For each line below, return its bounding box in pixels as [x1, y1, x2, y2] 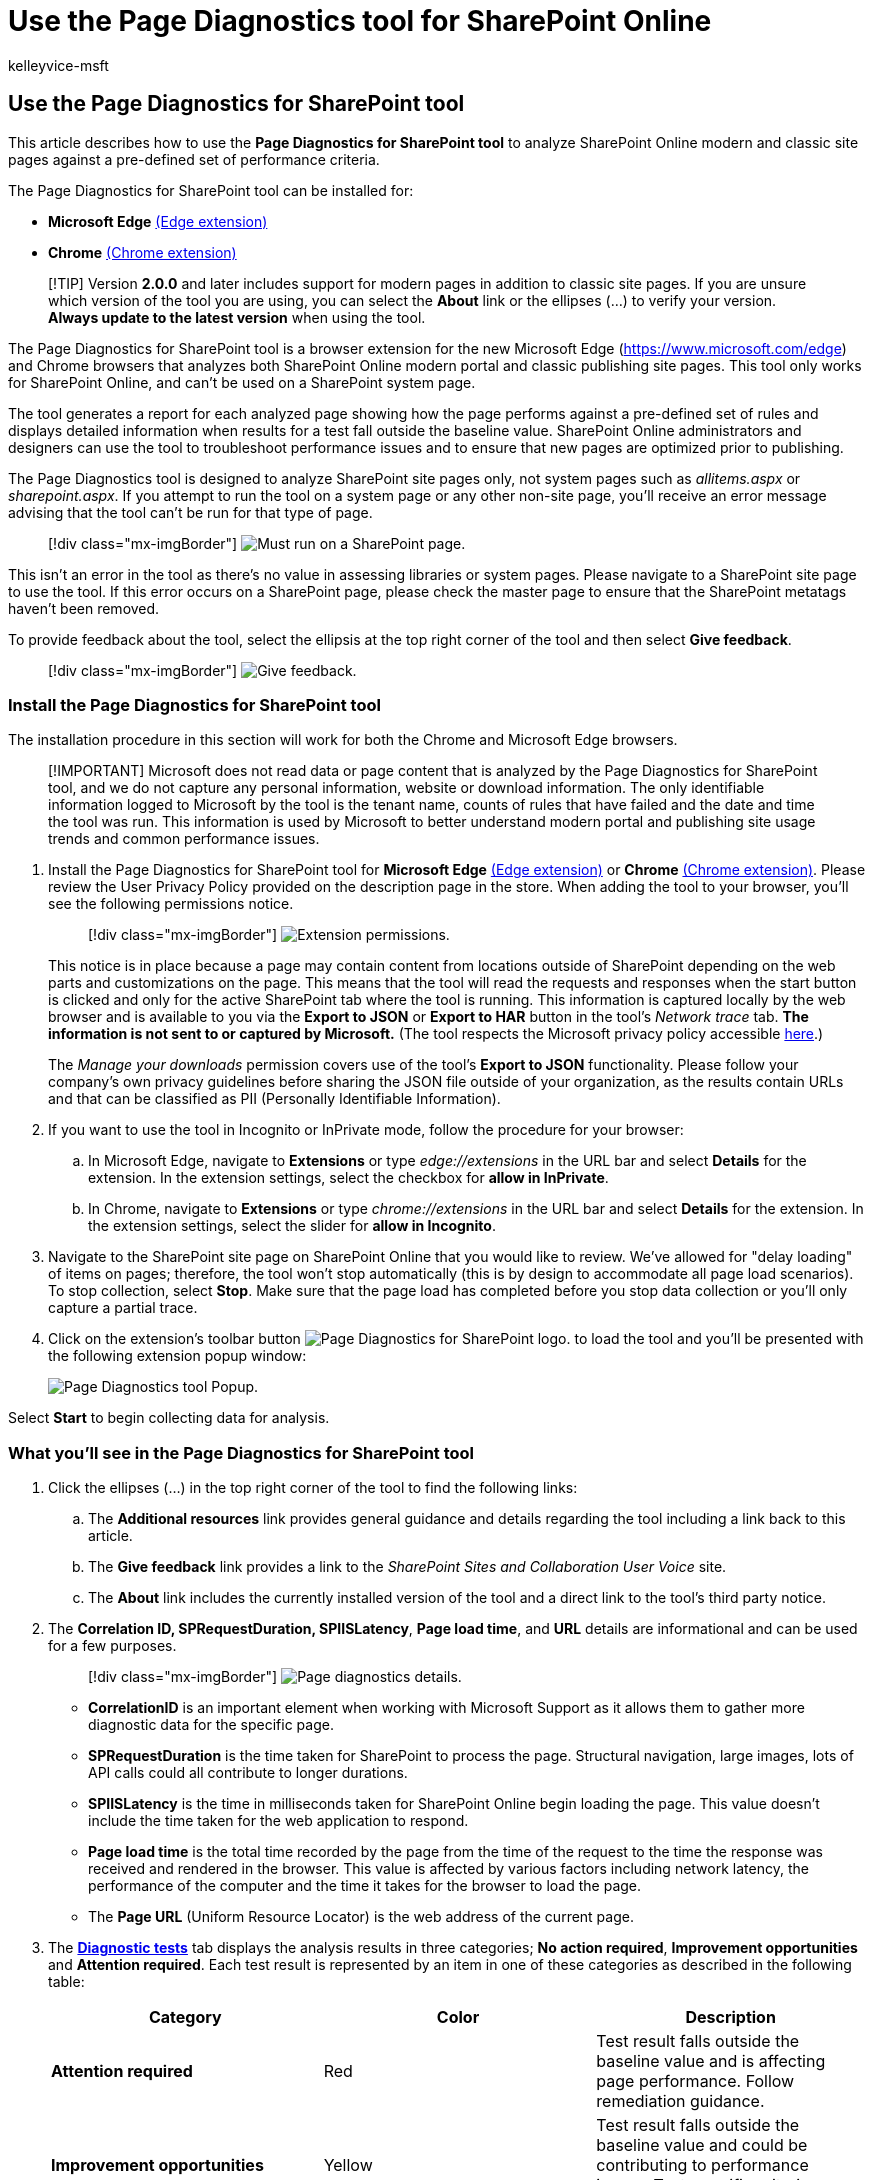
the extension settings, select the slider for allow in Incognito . [88, 1217, 496, 1235]
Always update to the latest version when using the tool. [48, 308, 426, 326]
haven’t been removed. [8, 599, 160, 617]
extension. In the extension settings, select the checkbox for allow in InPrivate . [88, 1169, 609, 1187]
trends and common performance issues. [48, 830, 320, 848]
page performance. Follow [596, 2071, 795, 2092]
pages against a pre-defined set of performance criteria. [8, 150, 380, 168]
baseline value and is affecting [596, 2051, 826, 2072]
